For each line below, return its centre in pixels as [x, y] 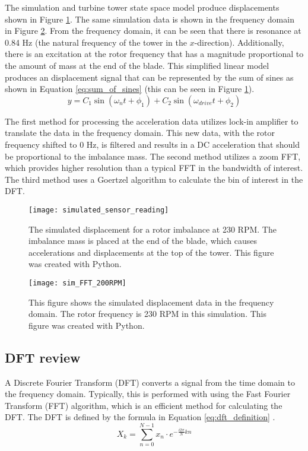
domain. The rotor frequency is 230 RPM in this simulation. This [148, 314]
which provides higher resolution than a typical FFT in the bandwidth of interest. [154, 168]
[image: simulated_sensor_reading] [99, 210]
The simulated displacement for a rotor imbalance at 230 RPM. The [153, 229]
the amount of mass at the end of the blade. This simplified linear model [137, 65]
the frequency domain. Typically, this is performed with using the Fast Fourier [148, 394]
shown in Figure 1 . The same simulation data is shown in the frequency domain [150, 19]
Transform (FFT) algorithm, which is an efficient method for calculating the [144, 405]
